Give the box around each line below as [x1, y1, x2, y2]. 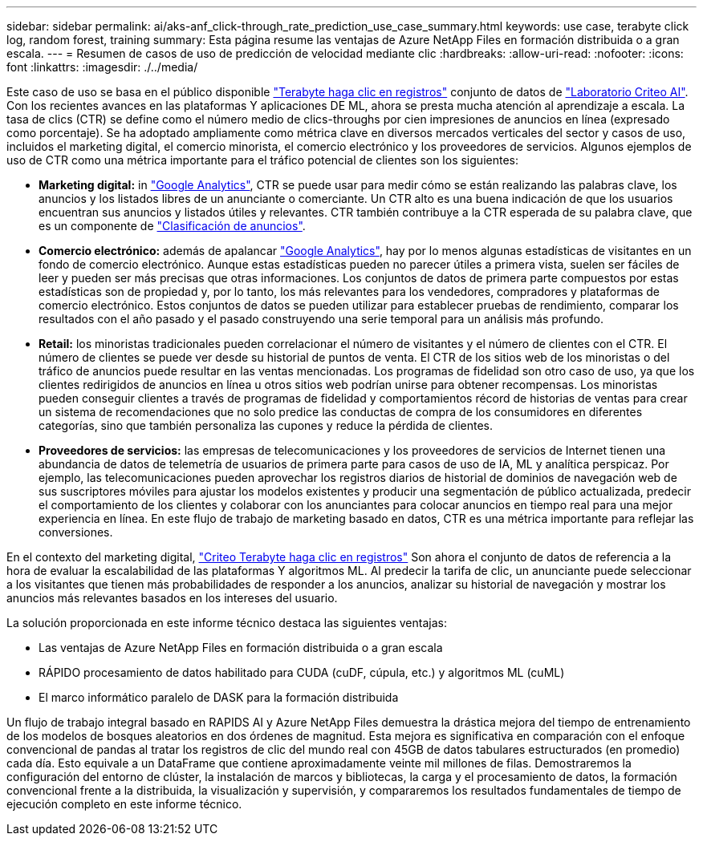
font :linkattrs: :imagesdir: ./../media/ [6, 60, 198, 74]
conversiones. [39, 525, 113, 539]
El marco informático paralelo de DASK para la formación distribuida [39, 690, 399, 704]
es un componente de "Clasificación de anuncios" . [39, 219, 306, 233]
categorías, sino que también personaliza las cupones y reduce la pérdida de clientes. [39, 419, 494, 432]
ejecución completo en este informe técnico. [6, 797, 242, 811]
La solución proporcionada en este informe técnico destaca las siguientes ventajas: [6, 616, 447, 629]
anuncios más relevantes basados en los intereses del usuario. [6, 591, 338, 605]
